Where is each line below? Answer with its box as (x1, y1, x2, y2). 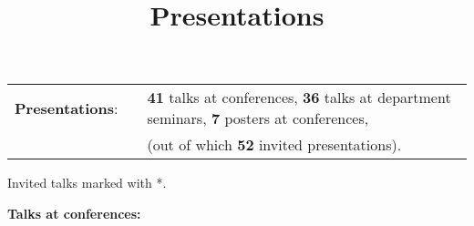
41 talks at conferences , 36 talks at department (147, 87, 451, 108)
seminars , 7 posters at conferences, (147, 108, 369, 129)
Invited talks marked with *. (7, 173, 167, 192)
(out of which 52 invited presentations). (147, 134, 402, 156)
